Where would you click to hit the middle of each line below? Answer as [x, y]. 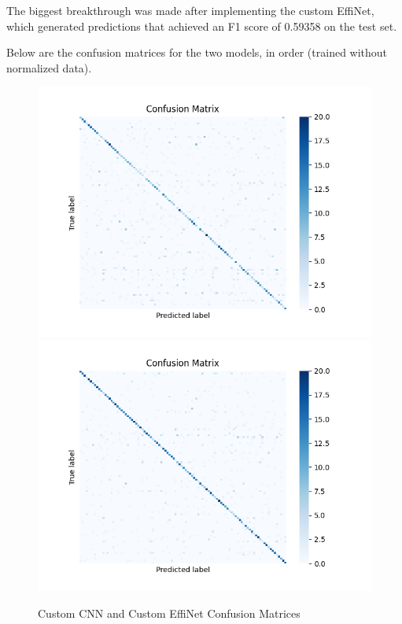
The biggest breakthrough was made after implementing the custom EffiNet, [190, 10]
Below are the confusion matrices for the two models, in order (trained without [197, 52]
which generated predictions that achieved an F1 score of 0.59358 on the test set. [202, 26]
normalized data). [49, 67]
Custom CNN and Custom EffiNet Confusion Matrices [169, 613]
